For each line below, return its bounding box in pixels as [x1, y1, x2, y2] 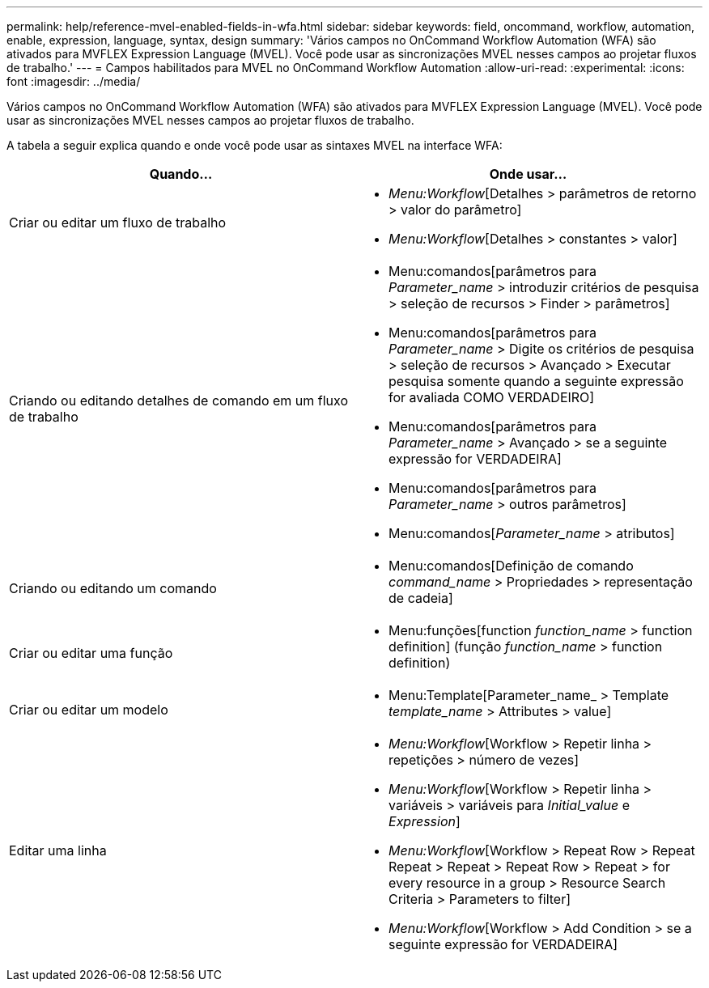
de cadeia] [388, 590, 453, 606]
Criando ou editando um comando [9, 580, 217, 596]
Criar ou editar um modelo [9, 702, 168, 718]
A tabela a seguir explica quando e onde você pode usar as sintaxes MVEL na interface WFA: [6, 138, 503, 152]
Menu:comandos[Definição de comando [388, 558, 634, 574]
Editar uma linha [9, 842, 107, 859]
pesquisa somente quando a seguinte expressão [388, 373, 684, 389]
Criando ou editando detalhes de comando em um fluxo [9, 392, 349, 409]
